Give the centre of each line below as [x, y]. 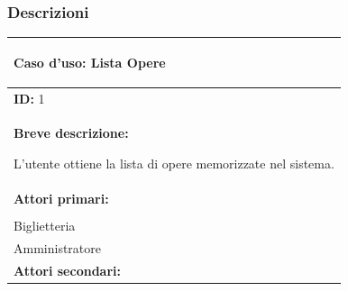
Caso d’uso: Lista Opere [90, 62]
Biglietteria [45, 225]
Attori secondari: [67, 270]
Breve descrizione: [71, 133]
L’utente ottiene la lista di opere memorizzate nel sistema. [174, 163]
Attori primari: [61, 198]
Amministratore [57, 247]
